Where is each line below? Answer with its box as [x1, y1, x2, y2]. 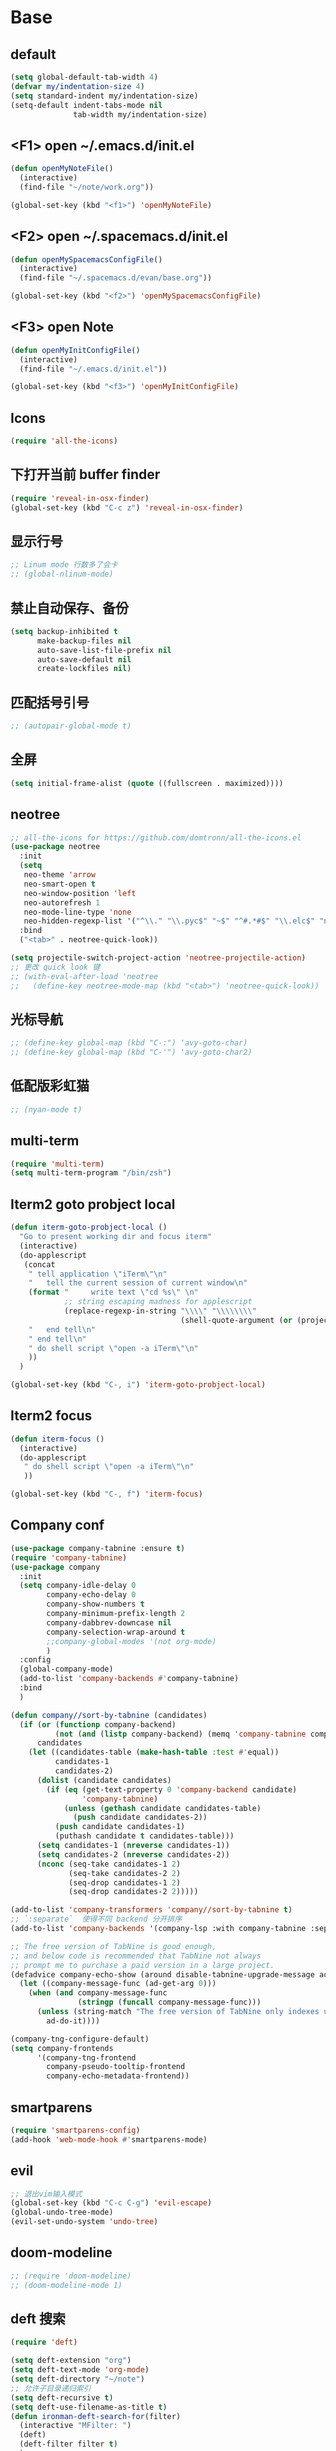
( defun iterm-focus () [10, 1434, 105, 1444]
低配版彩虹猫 [10, 1077, 90, 1095]
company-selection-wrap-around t [46, 1627, 186, 1637]
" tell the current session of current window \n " [28, 1278, 248, 1288]
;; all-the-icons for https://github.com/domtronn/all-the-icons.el [10, 832, 302, 843]
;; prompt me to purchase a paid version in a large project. [10, 1960, 275, 1970]
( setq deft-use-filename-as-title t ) [10, 2402, 168, 2412]
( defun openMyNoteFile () [10, 164, 114, 174]
